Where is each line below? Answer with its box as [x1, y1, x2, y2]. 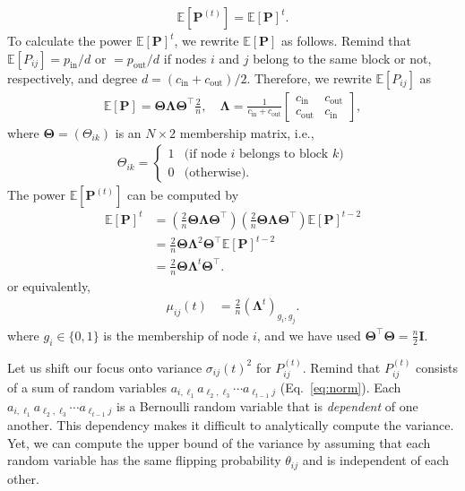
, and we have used [256, 325, 361, 344]
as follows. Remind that [281, 31, 412, 50]
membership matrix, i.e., [179, 123, 314, 142]
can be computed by [126, 185, 239, 204]
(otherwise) [184, 166, 246, 179]
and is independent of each [302, 451, 450, 469]
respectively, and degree [7, 68, 138, 87]
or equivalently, [7, 276, 91, 295]
